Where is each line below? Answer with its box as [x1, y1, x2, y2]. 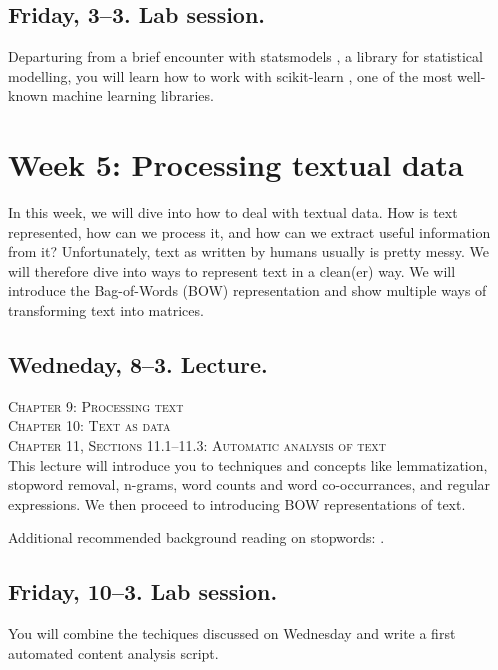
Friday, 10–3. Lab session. [8, 576, 278, 607]
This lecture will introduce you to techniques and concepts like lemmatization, [8, 454, 488, 475]
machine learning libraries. [52, 85, 214, 106]
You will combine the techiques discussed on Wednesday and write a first [8, 623, 456, 644]
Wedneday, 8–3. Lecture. [8, 349, 268, 380]
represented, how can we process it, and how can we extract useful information [8, 221, 491, 242]
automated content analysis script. [8, 642, 219, 663]
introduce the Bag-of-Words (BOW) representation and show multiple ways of [8, 280, 487, 301]
